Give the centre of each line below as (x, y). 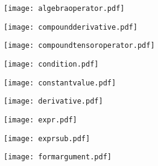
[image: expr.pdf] (40, 120)
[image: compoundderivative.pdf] (71, 27)
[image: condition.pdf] (51, 64)
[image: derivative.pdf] (53, 101)
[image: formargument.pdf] (58, 157)
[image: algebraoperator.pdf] (64, 8)
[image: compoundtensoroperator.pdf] (79, 46)
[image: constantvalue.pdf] (60, 83)
